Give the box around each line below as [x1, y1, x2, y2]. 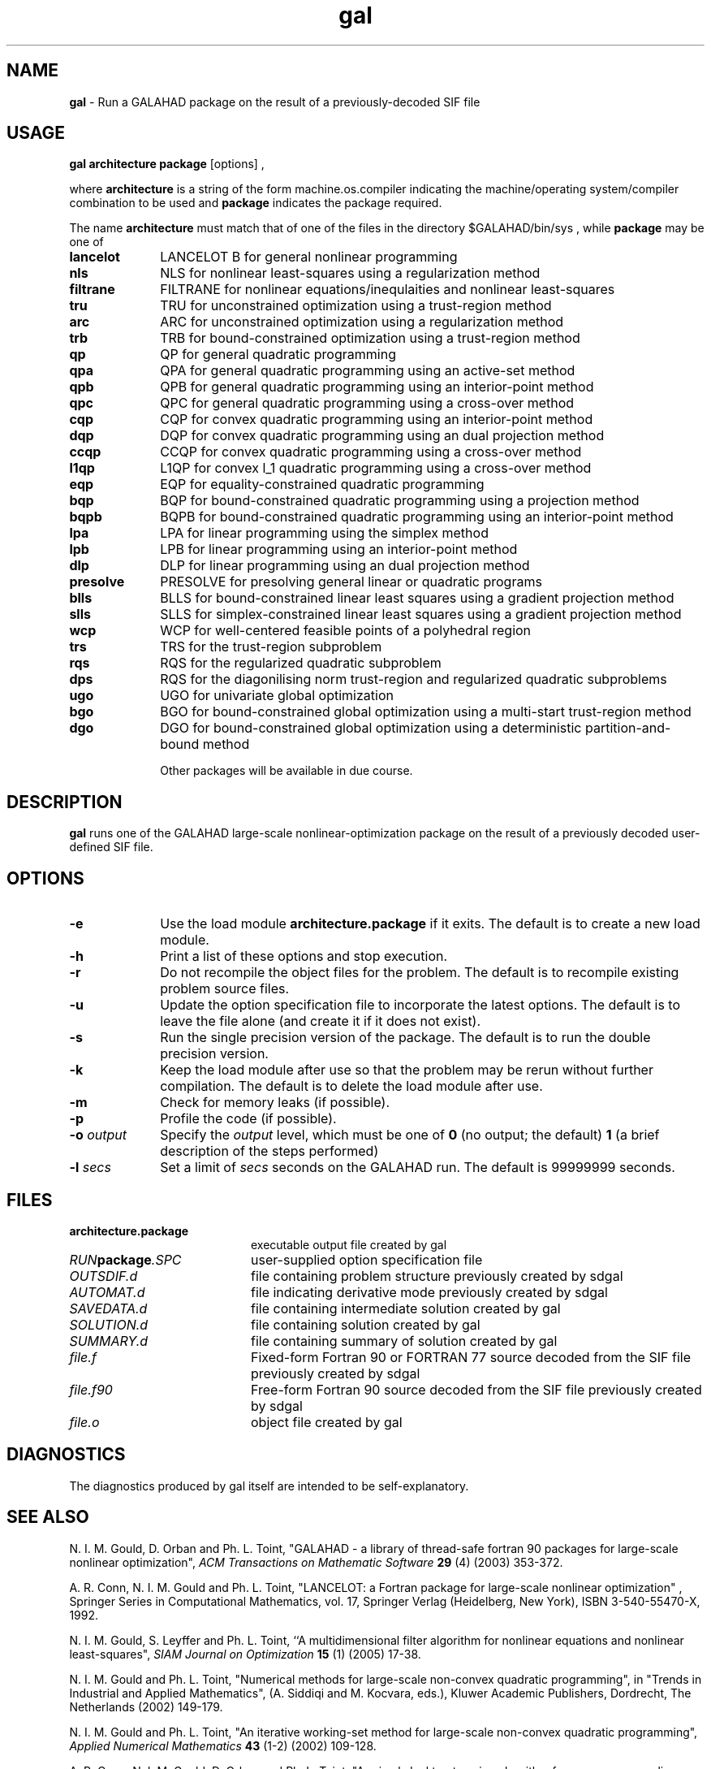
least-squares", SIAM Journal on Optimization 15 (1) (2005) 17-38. [69, 1646, 421, 1661]
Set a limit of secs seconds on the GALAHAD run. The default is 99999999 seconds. [160, 1159, 675, 1176]
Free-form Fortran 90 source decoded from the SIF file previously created [250, 1381, 702, 1398]
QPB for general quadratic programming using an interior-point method [160, 378, 594, 396]
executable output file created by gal [251, 1237, 447, 1252]
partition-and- [584, 720, 671, 737]
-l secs [69, 1159, 111, 1176]
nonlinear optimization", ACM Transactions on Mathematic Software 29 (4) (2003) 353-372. [69, 1555, 563, 1569]
